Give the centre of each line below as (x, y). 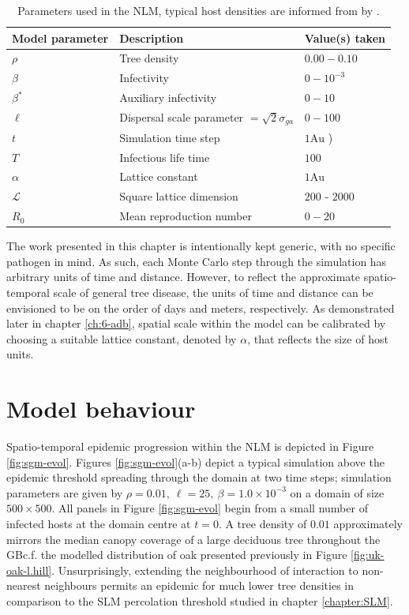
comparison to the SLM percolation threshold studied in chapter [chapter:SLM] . (200, 600)
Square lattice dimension (179, 196)
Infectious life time (165, 157)
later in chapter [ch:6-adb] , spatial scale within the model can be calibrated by (196, 323)
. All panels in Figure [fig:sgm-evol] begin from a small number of (210, 508)
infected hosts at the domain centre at (99, 523)
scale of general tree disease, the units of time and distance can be (213, 292)
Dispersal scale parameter (182, 116)
